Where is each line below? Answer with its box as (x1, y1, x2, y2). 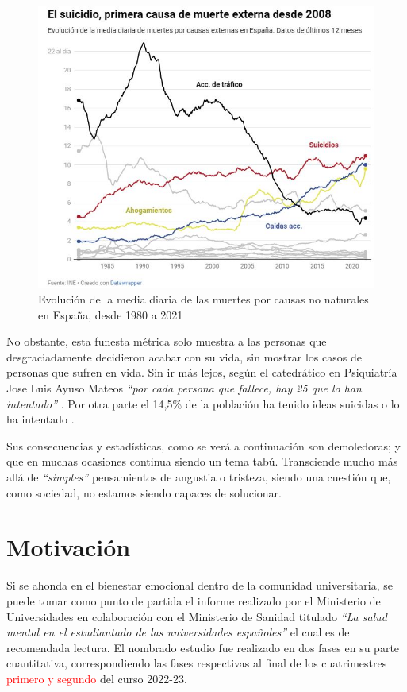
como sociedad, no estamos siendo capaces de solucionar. (6, 484, 282, 501)
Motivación (6, 531, 131, 563)
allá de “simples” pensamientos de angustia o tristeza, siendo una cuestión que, (6, 469, 391, 485)
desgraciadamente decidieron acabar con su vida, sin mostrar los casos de (6, 348, 362, 365)
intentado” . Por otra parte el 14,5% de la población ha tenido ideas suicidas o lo (6, 395, 400, 412)
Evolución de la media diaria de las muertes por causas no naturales (38, 291, 369, 307)
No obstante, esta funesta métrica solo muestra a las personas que (6, 333, 327, 350)
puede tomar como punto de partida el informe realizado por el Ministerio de (6, 592, 381, 609)
